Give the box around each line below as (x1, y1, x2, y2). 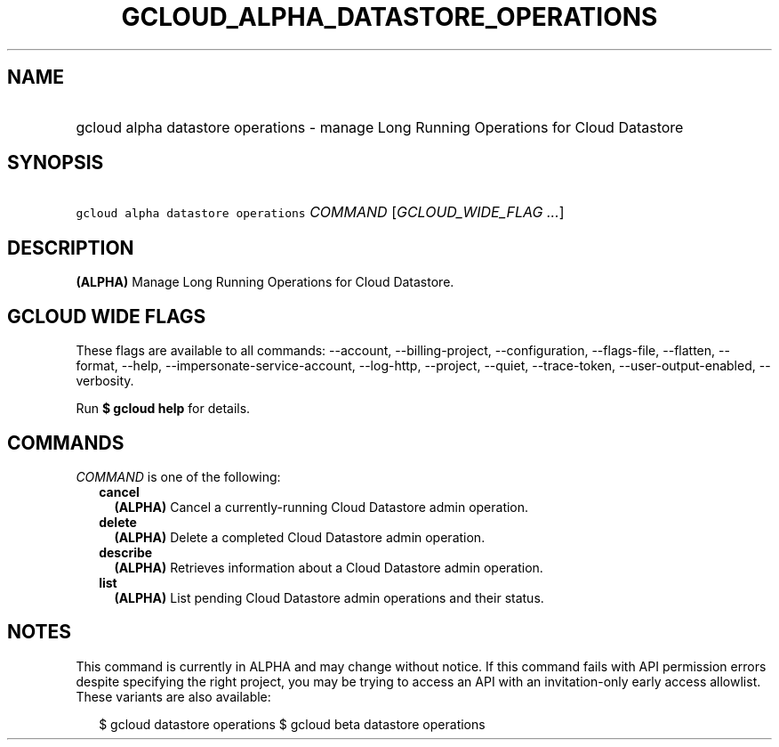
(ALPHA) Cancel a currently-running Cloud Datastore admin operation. (114, 499, 529, 515)
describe (99, 544, 153, 560)
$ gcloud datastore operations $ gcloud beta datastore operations (99, 716, 486, 732)
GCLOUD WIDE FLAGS (7, 304, 206, 328)
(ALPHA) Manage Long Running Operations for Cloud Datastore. (76, 274, 454, 290)
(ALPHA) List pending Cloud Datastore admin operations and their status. (114, 589, 544, 605)
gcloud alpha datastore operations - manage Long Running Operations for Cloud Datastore (76, 118, 684, 136)
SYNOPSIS (7, 151, 104, 175)
